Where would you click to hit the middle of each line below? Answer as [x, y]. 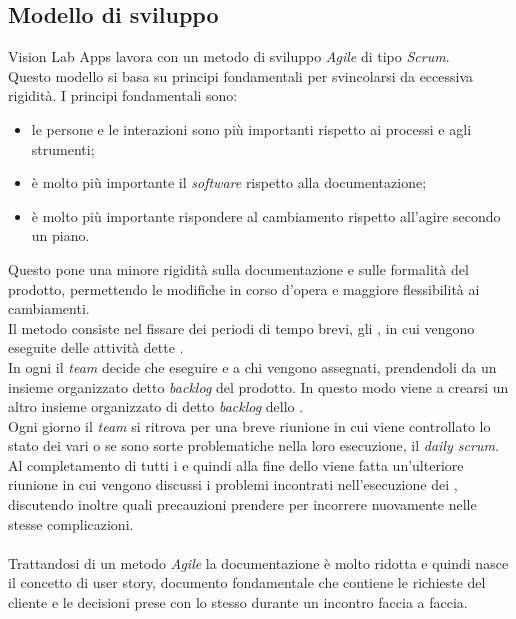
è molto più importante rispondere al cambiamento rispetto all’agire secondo [266, 215]
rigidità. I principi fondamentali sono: [123, 95]
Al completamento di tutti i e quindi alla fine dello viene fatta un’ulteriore [236, 464]
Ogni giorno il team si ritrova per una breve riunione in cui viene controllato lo [249, 425]
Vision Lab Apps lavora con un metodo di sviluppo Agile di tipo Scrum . [229, 56]
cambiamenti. [49, 308]
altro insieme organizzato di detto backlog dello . [156, 406]
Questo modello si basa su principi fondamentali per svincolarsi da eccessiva [241, 75]
